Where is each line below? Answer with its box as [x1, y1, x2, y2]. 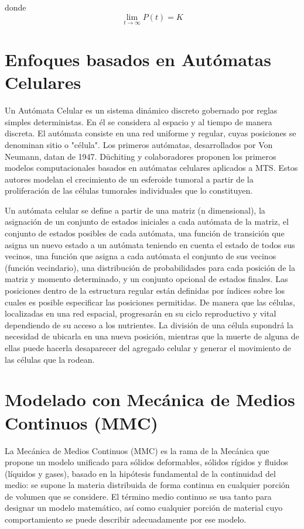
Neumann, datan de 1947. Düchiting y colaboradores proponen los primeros [5, 150, 276, 162]
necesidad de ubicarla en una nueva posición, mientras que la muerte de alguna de [5, 330, 299, 342]
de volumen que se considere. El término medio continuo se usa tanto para [5, 490, 272, 502]
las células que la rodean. [5, 353, 95, 365]
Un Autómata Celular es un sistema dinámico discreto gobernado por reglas [5, 104, 278, 116]
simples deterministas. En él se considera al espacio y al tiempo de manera [5, 115, 272, 128]
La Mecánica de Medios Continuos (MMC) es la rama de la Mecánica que [5, 444, 269, 456]
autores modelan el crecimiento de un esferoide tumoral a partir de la [5, 173, 254, 185]
